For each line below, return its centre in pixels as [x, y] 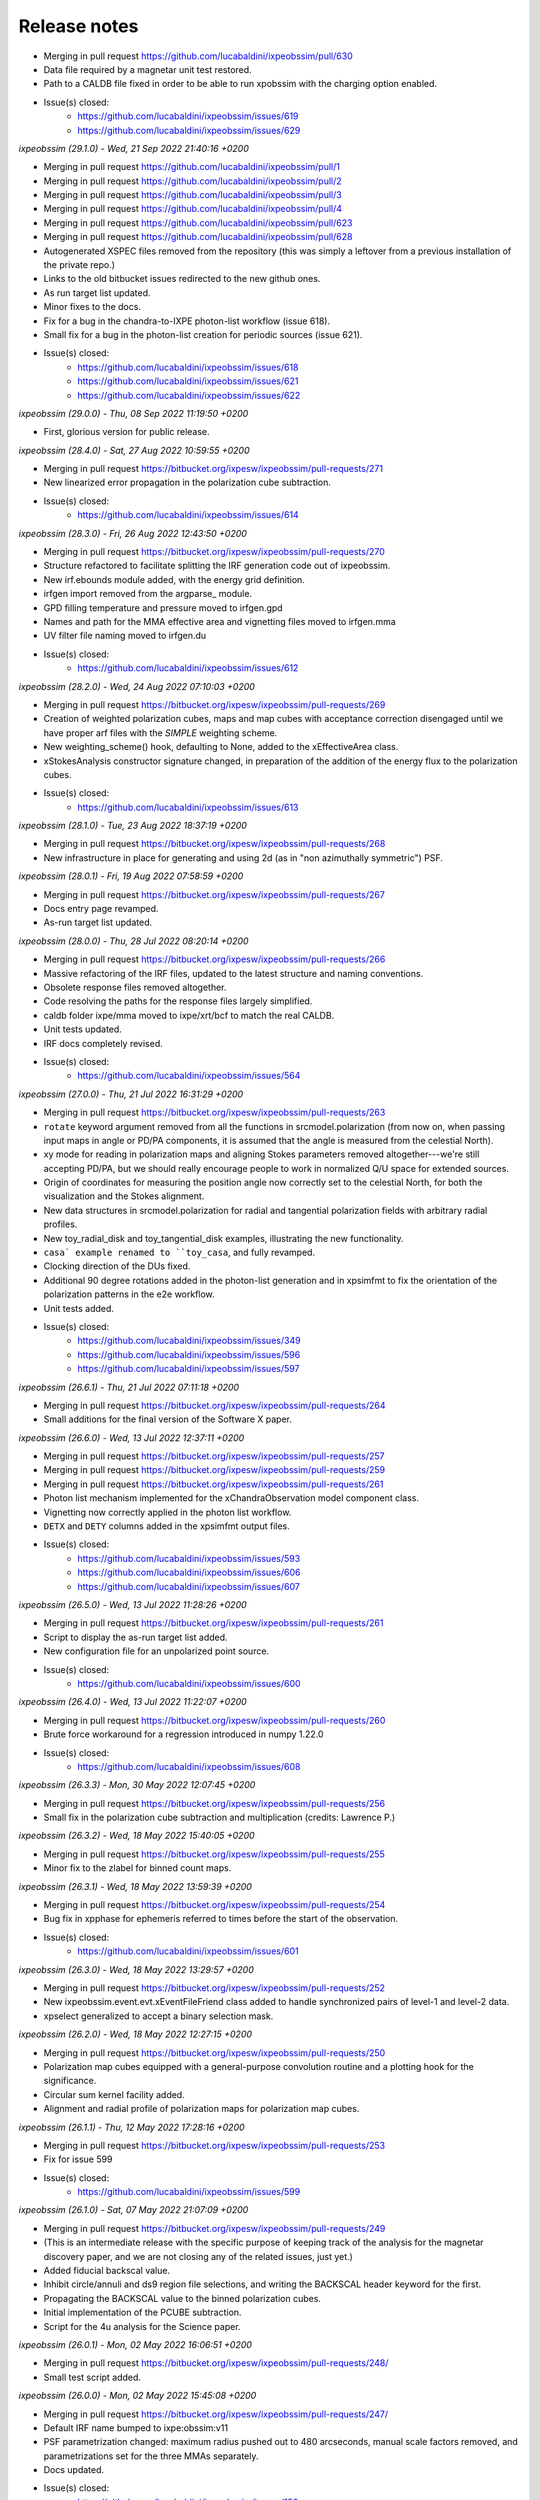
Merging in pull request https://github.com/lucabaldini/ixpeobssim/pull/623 [198, 222]
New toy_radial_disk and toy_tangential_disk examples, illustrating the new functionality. [223, 1238]
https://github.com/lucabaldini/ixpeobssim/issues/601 [188, 1951]
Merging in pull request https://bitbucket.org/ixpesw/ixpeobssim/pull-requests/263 [214, 1112]
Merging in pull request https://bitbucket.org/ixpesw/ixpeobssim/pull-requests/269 [214, 704]
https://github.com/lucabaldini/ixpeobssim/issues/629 [189, 130]
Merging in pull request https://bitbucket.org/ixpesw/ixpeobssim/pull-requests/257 [214, 1456]
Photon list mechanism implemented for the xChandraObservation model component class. [231, 1498]
